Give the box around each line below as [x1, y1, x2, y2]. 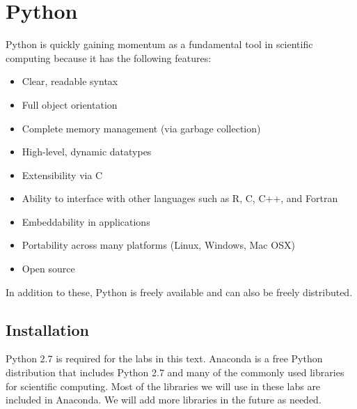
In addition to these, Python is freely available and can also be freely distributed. [6, 284, 353, 299]
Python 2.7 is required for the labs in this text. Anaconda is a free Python [6, 351, 323, 366]
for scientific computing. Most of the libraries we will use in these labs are [6, 378, 321, 393]
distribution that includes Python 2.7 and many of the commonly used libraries [6, 365, 344, 380]
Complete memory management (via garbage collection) [22, 121, 261, 135]
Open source [22, 261, 75, 276]
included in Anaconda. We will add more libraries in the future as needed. [6, 392, 322, 407]
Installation [6, 318, 89, 340]
